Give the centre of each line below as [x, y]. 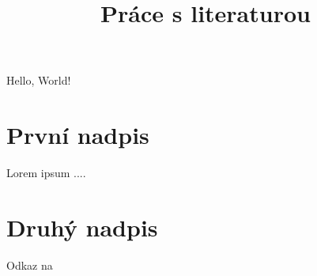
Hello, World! [39, 80]
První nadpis [78, 135]
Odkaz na [30, 265]
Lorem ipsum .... [46, 173]
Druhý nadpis [82, 227]
